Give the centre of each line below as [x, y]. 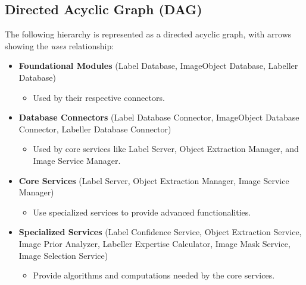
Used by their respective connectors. [99, 97]
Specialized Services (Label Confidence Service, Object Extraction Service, [160, 232]
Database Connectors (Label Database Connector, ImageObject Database [159, 117]
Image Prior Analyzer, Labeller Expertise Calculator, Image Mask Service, [154, 243]
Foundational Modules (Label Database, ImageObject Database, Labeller [158, 66]
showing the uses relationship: [60, 45]
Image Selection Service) [63, 255]
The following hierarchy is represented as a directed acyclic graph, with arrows [148, 34]
